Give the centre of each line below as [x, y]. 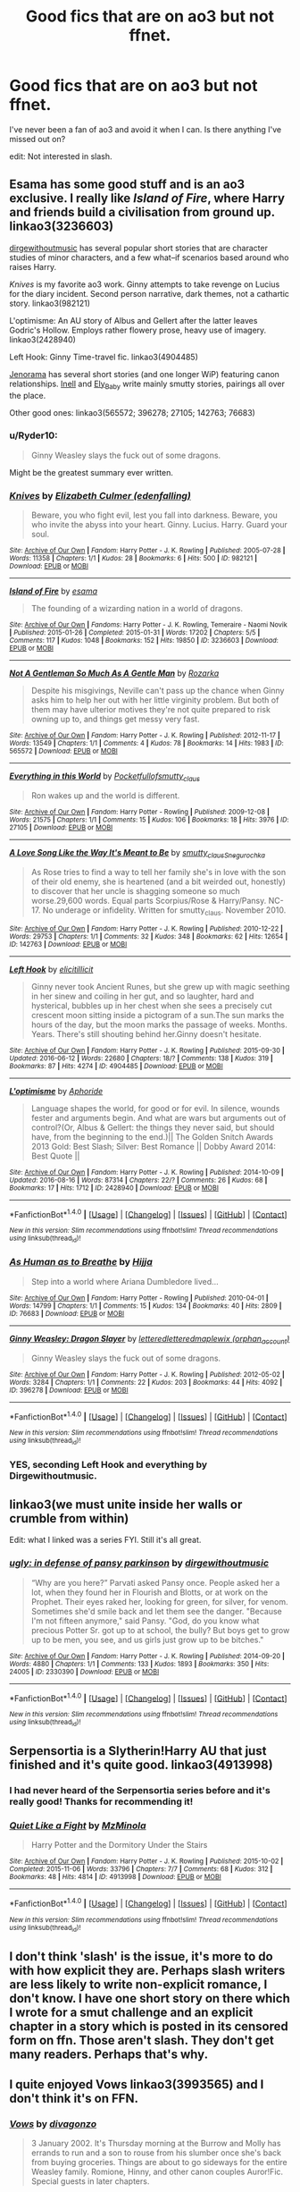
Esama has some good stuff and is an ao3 [127, 185]
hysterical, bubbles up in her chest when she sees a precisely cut [151, 1005]
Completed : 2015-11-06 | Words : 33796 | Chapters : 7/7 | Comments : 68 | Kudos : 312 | [141, 1869]
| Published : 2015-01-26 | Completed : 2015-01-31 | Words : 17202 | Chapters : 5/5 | [135, 633]
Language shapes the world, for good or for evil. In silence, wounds [155, 1108]
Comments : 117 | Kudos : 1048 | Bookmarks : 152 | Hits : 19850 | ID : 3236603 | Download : [144, 641]
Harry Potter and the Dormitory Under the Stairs [119, 1845]
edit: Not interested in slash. [61, 156]
